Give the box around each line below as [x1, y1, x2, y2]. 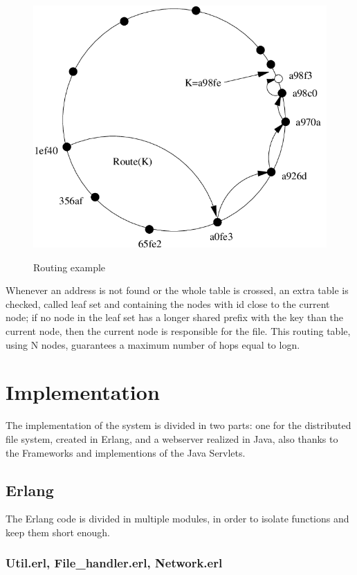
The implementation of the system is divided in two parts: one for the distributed [6, 418, 351, 432]
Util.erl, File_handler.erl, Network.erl [6, 554, 223, 572]
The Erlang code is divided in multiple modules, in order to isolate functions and [6, 511, 349, 526]
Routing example [33, 259, 106, 274]
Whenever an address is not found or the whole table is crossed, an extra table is [6, 283, 349, 298]
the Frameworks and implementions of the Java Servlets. [6, 445, 246, 459]
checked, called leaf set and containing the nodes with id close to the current [6, 296, 330, 311]
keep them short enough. [6, 524, 111, 539]
